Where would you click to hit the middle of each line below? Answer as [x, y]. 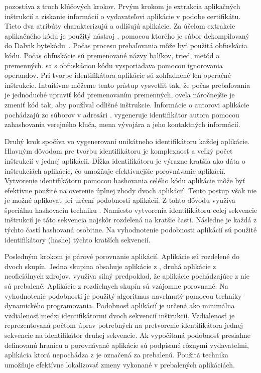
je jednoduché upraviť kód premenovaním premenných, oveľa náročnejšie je [120, 95]
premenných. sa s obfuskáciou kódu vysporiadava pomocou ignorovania [114, 65]
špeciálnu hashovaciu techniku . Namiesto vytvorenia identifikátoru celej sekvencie [131, 210]
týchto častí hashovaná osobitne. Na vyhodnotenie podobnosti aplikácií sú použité [131, 230]
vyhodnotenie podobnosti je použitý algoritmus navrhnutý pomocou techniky [123, 295]
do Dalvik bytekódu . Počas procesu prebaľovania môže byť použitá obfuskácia [126, 45]
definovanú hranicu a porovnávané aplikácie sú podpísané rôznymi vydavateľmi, [127, 345]
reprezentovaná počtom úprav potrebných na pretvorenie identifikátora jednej [124, 325]
